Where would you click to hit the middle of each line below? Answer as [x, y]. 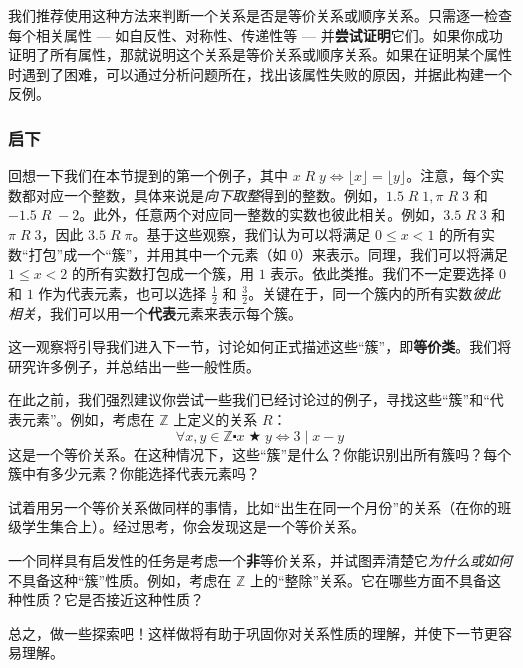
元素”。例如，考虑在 [88, 418]
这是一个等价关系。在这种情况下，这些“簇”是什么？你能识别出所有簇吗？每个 [260, 453]
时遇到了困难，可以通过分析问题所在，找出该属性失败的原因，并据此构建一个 [260, 73]
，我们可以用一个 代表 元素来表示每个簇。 [169, 312]
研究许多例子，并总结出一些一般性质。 [134, 365]
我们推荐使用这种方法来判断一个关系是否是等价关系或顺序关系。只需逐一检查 [260, 15]
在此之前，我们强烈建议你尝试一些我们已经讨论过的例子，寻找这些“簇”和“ [249, 399]
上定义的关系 [215, 418]
